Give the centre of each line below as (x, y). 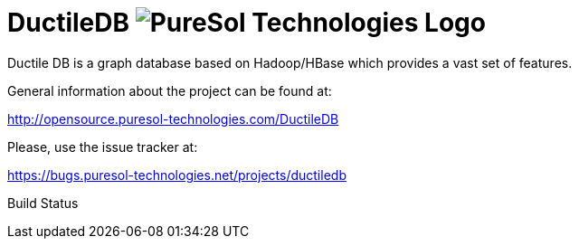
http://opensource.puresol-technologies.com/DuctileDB (173, 118)
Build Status (43, 203)
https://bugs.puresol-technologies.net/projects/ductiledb (177, 175)
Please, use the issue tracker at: (103, 147)
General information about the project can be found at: (170, 90)
